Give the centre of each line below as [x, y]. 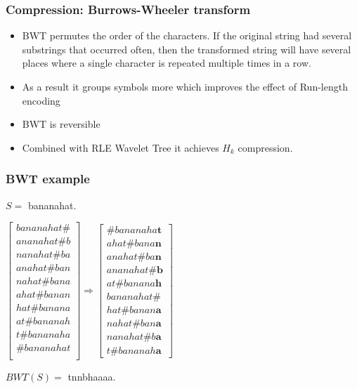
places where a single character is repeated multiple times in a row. [167, 63]
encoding [41, 100]
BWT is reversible [61, 124]
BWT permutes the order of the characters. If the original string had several [187, 35]
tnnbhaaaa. [92, 376]
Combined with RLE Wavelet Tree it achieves [121, 147]
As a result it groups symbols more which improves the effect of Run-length [185, 86]
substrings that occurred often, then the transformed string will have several [187, 49]
